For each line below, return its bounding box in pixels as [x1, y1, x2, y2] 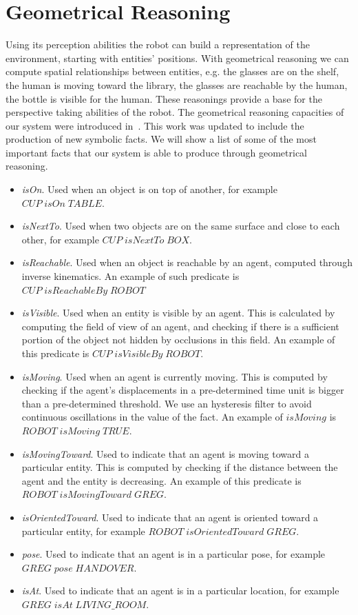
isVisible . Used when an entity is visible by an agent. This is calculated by [21, 305, 335, 320]
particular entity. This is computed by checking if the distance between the [21, 460, 338, 474]
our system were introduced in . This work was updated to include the [6, 118, 304, 132]
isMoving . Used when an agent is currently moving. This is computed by [21, 369, 328, 383]
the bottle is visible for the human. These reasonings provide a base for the [6, 91, 322, 105]
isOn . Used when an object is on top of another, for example [21, 182, 277, 196]
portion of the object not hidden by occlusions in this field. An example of [21, 332, 335, 347]
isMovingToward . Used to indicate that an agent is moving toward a [21, 446, 309, 461]
